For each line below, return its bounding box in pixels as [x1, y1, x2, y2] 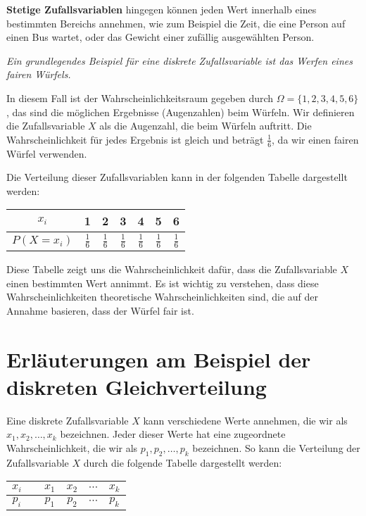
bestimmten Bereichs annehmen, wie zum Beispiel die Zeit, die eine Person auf [6, 15, 346, 30]
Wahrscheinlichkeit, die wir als [6, 441, 138, 455]
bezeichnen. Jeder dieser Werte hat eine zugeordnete [60, 427, 286, 441]
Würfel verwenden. [6, 146, 87, 161]
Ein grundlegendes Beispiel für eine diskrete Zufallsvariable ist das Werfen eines [6, 53, 353, 68]
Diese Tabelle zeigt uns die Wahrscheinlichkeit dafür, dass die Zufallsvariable [6, 262, 337, 277]
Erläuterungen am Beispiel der [6, 344, 311, 373]
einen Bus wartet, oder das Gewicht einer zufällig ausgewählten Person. [6, 30, 315, 44]
